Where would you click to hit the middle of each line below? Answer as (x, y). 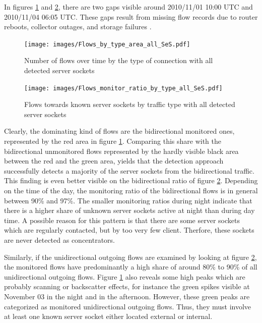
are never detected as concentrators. (59, 240)
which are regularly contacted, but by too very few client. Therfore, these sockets (129, 230)
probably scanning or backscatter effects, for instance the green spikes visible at (127, 286)
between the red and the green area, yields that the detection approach (114, 161)
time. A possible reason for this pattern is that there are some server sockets (122, 220)
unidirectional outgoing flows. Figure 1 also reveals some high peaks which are (125, 276)
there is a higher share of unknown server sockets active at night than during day (129, 210)
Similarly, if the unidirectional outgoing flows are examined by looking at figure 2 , (130, 257)
